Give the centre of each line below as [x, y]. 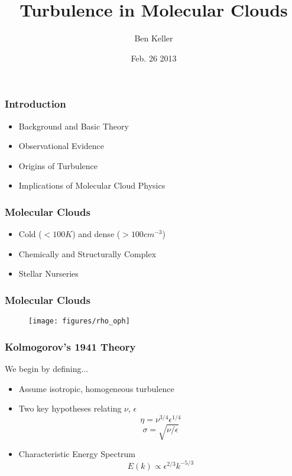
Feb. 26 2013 [154, 58]
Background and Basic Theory [74, 126]
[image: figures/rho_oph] [79, 321]
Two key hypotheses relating [70, 408]
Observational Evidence [61, 146]
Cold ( [30, 234]
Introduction [35, 104]
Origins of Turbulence [58, 165]
